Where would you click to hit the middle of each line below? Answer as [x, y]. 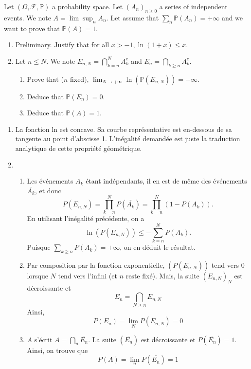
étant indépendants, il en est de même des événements [166, 181]
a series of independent [193, 6]
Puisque [39, 247]
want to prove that [32, 28]
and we [232, 17]
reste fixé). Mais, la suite [162, 275]
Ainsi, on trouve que [57, 350]
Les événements [50, 181]
